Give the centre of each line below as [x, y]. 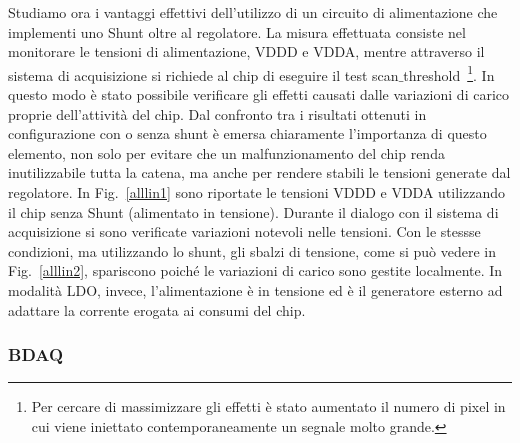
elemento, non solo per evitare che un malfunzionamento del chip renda [226, 152]
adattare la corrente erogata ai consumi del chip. [157, 309]
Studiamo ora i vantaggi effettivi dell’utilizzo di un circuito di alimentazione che [253, 12]
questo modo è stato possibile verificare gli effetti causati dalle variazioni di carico [259, 94]
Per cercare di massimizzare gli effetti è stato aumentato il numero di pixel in [268, 406]
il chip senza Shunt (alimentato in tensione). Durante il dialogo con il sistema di [253, 211]
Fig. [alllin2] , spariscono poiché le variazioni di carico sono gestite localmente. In [255, 270]
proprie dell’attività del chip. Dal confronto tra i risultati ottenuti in [217, 113]
